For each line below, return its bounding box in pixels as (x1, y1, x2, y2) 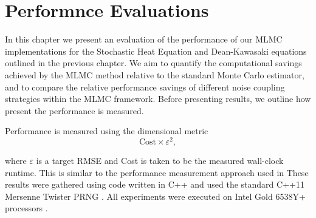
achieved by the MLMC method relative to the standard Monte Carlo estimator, (5, 68, 304, 81)
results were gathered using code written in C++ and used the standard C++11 (5, 178, 304, 191)
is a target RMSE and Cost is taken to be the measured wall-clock (36, 154, 284, 166)
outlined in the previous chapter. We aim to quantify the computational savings (5, 56, 302, 69)
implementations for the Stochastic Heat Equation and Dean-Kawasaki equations (5, 44, 307, 57)
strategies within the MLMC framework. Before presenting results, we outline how (5, 92, 311, 105)
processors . (5, 202, 48, 214)
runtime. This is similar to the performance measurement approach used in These (5, 166, 309, 179)
